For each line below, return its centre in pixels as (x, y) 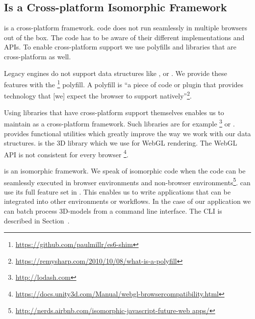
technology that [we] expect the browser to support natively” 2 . (98, 95)
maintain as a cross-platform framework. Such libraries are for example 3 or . (119, 123)
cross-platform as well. (38, 56)
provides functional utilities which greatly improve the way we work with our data (127, 133)
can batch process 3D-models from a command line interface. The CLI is (113, 210)
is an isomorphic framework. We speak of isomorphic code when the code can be (125, 170)
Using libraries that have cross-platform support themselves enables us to (114, 112)
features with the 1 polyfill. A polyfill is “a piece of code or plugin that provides (124, 84)
